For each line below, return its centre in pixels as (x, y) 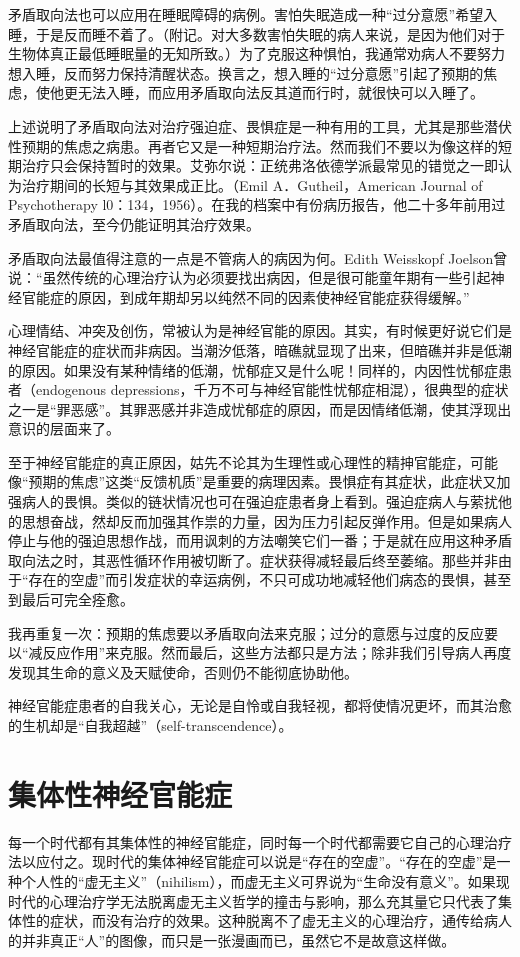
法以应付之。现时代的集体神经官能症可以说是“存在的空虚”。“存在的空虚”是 (252, 861)
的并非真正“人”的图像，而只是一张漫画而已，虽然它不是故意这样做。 (232, 939)
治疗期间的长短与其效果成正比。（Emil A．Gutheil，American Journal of (252, 184)
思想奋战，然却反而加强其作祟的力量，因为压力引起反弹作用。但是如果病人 (266, 520)
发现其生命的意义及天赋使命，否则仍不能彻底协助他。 (183, 671)
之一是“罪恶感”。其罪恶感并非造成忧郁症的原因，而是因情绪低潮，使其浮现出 (260, 408)
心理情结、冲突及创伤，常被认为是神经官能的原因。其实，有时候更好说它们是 (260, 330)
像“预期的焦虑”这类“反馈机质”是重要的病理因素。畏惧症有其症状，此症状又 (252, 481)
